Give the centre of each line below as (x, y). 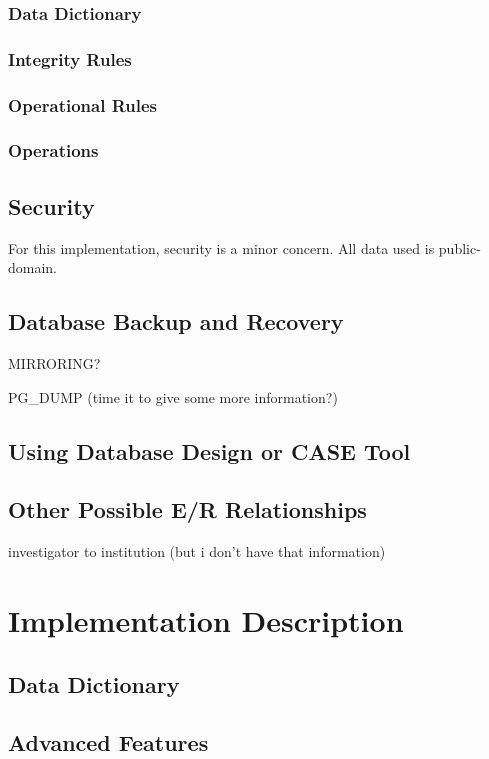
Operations (53, 150)
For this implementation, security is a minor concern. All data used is (221, 247)
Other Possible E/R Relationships (187, 509)
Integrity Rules (70, 58)
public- (459, 247)
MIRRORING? (54, 362)
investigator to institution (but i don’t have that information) (197, 551)
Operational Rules (82, 104)
